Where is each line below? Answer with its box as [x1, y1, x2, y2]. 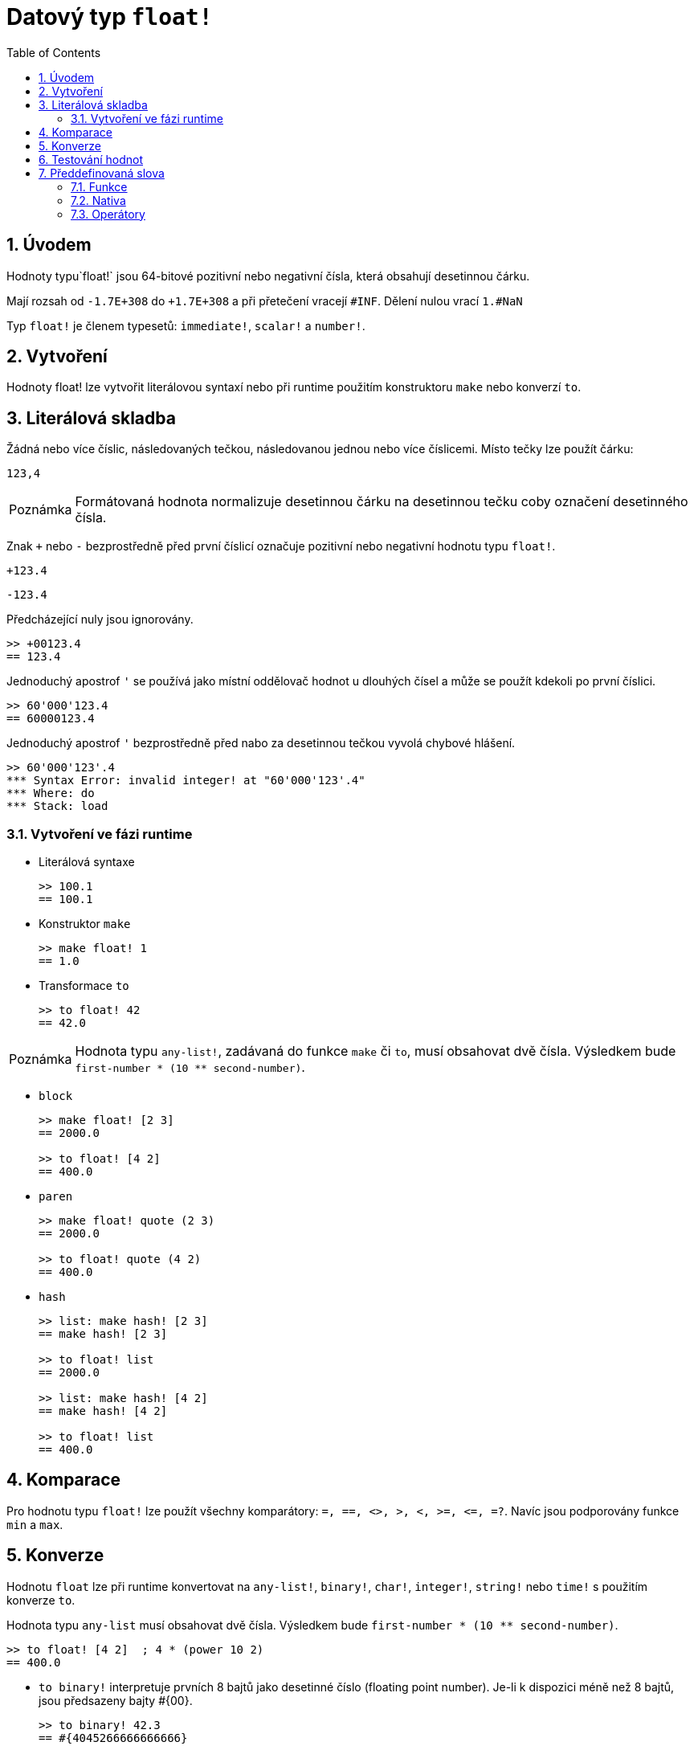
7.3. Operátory [71, 206, 145, 221]
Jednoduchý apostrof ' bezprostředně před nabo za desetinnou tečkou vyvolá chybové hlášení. [6, 736, 516, 750]
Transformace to [39, 979, 129, 993]
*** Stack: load [6, 799, 108, 813]
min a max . [6, 1517, 63, 1531]
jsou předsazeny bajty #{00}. [39, 1693, 193, 1707]
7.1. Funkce [71, 179, 128, 194]
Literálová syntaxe [39, 855, 135, 869]
